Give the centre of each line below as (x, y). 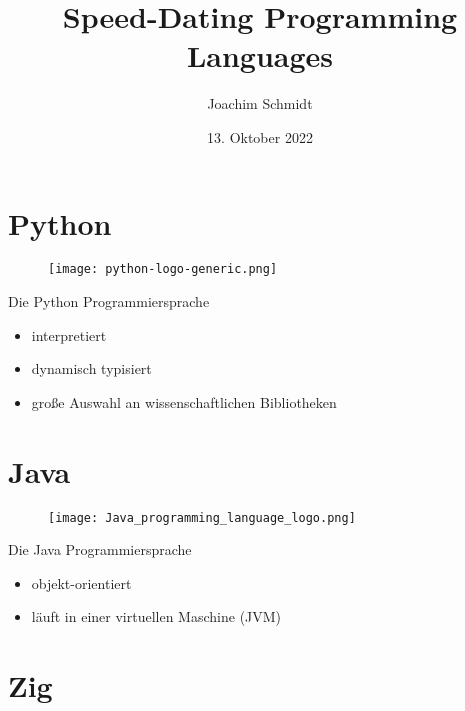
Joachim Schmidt (260, 103)
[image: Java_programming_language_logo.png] (202, 517)
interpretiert (69, 334)
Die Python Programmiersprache (109, 301)
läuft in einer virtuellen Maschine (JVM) (156, 616)
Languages (260, 55)
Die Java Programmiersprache (100, 549)
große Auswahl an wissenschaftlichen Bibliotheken (184, 401)
